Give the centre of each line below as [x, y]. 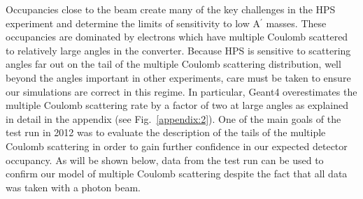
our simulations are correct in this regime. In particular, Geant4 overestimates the [181, 91]
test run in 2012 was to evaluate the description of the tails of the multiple [166, 132]
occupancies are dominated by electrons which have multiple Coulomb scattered [177, 37]
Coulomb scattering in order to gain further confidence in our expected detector [177, 146]
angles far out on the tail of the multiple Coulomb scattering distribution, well [173, 64]
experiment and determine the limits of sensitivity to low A [133, 23]
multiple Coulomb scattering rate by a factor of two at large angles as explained [177, 105]
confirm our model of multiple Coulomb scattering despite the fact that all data [177, 174]
